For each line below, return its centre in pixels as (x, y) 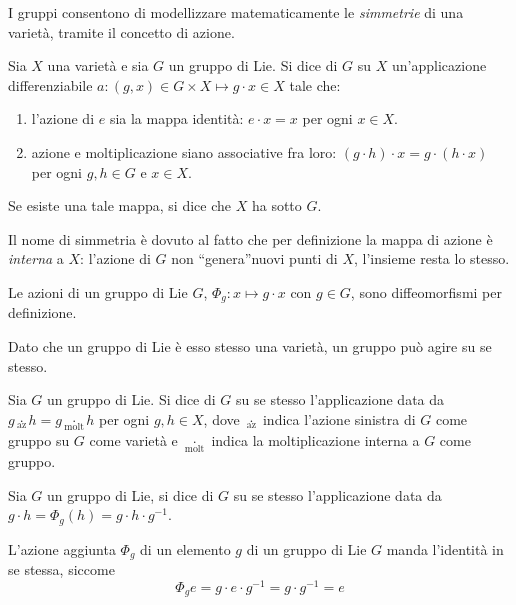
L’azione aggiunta (62, 548)
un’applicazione (439, 65)
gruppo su (39, 439)
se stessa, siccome (61, 569)
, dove (221, 418)
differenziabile (50, 84)
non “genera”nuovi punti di (254, 258)
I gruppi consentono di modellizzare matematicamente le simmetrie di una (236, 12)
